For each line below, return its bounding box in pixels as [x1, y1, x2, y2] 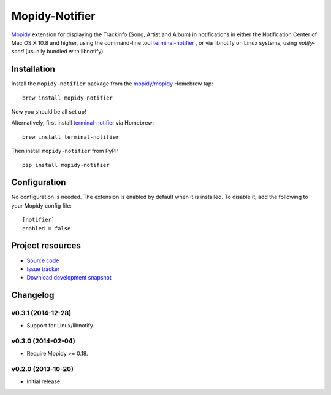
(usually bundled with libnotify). [25, 48, 105, 55]
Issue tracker [26, 265, 60, 273]
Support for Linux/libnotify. [26, 321, 95, 329]
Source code [26, 257, 59, 264]
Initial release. [26, 378, 62, 385]
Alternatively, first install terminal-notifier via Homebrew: [11, 119, 154, 127]
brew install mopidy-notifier [22, 94, 113, 101]
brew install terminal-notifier [22, 133, 120, 141]
